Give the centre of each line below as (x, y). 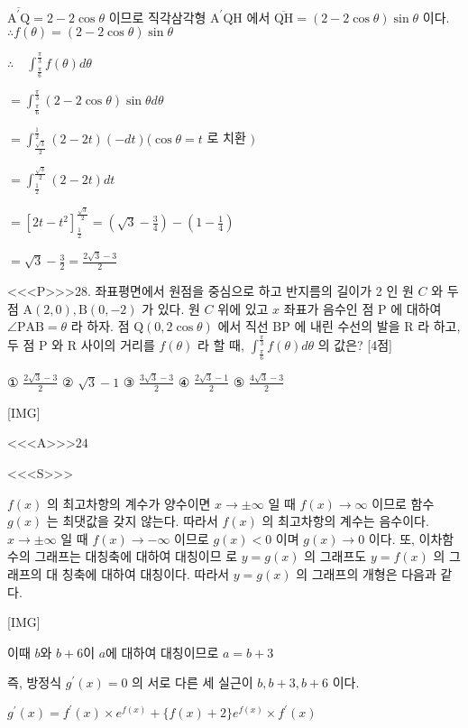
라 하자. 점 (100, 326)
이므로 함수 (403, 503)
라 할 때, (221, 345)
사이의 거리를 (118, 345)
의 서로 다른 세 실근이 (193, 682)
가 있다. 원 (171, 308)
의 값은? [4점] (355, 345)
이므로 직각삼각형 (157, 17)
